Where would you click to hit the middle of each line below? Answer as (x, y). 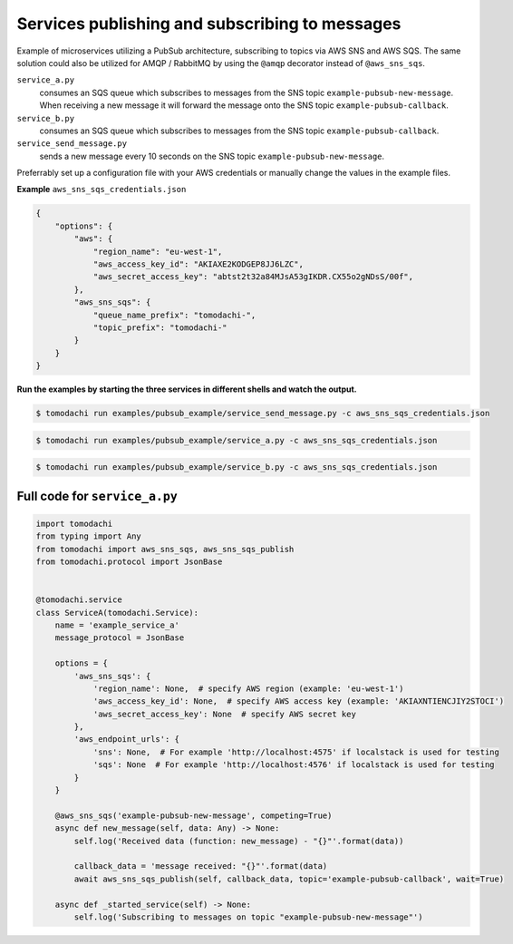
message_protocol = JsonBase (120, 638)
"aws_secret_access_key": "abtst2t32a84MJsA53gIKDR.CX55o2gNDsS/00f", (253, 277)
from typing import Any (89, 536)
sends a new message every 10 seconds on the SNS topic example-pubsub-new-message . (212, 156)
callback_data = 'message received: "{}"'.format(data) (201, 866)
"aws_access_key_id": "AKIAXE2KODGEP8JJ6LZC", (198, 264)
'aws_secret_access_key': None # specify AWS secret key (225, 714)
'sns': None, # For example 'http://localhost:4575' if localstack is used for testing (296, 752)
